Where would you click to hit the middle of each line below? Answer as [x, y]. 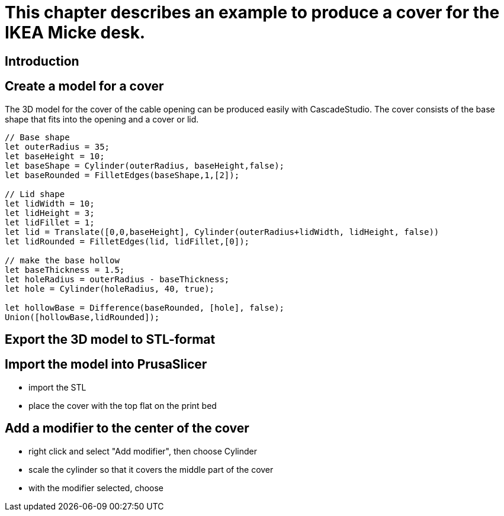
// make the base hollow [62, 260]
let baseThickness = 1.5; [65, 270]
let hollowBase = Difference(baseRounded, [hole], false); [145, 307]
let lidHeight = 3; [50, 213]
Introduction [42, 61]
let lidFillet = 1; [50, 222]
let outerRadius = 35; [57, 146]
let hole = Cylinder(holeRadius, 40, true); [110, 288]
